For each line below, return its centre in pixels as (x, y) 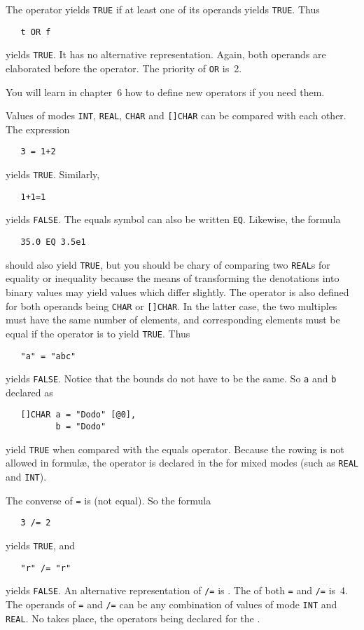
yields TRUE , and (41, 545)
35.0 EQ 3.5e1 (53, 242)
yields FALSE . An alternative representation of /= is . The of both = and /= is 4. (177, 590)
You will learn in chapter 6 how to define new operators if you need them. (165, 92)
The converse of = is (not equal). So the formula (108, 500)
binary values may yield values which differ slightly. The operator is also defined (177, 292)
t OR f (36, 32)
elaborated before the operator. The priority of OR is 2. (124, 68)
